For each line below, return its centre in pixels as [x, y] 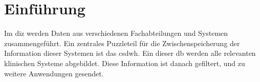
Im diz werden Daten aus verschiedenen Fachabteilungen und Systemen [116, 33]
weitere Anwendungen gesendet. [54, 73]
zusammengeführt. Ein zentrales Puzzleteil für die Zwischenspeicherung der [122, 43]
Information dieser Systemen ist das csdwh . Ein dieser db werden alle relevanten [130, 53]
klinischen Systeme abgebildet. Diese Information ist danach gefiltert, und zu [125, 63]
